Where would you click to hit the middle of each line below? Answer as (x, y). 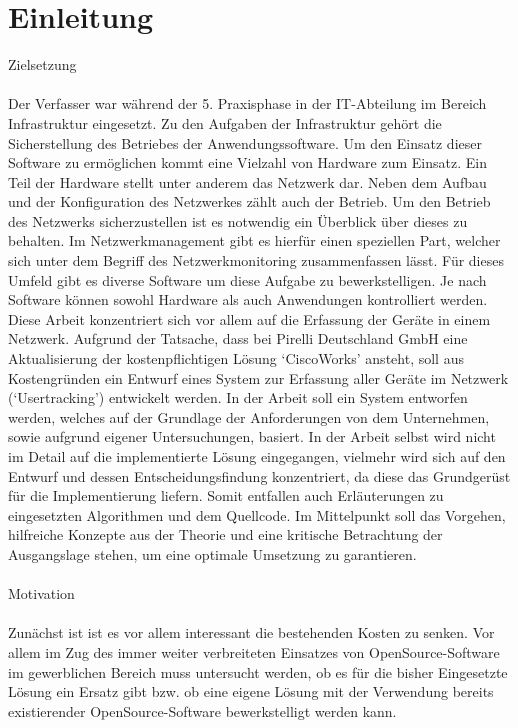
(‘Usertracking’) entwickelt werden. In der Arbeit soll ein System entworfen (238, 397)
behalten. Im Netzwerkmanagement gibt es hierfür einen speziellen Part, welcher (254, 240)
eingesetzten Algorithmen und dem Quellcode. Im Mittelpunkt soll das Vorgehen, (257, 514)
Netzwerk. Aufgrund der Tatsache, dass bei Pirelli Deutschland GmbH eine (238, 338)
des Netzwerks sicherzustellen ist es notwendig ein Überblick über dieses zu (238, 220)
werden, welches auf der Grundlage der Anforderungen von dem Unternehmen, (249, 416)
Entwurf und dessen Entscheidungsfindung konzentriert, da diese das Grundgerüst (259, 475)
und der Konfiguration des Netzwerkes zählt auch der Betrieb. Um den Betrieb (249, 201)
